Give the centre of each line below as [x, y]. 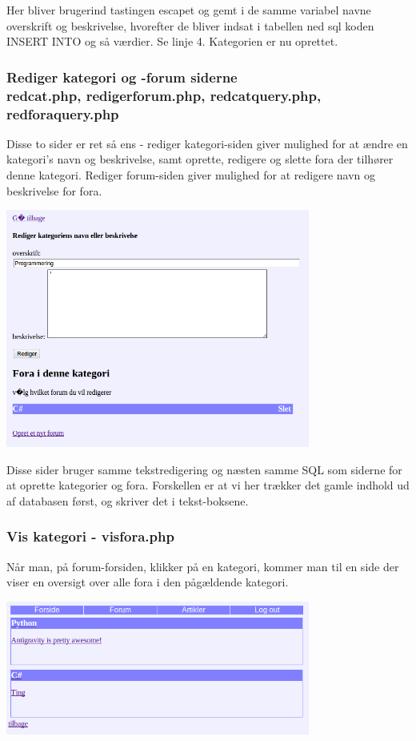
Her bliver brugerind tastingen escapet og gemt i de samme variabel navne [189, 10]
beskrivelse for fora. [54, 190]
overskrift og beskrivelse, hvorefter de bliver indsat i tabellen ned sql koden [190, 25]
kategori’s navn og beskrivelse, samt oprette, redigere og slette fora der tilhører [200, 159]
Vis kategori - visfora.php [90, 536]
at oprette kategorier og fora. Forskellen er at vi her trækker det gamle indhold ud [208, 485]
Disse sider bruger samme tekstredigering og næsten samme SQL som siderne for [204, 469]
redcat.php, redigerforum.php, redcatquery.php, [164, 95]
